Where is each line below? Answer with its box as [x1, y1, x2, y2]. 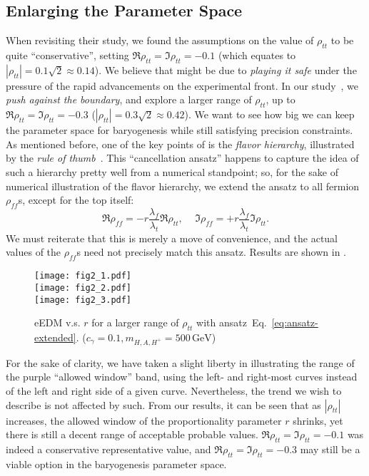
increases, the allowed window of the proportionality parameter [6, 413, 282, 428]
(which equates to [218, 48, 296, 62]
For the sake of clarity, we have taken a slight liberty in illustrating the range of [6, 355, 355, 370]
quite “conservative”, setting [6, 48, 129, 62]
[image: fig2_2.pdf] [34, 282, 132, 293]
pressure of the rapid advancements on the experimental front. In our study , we [6, 78, 359, 93]
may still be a [300, 441, 360, 456]
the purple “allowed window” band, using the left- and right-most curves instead [6, 369, 358, 384]
